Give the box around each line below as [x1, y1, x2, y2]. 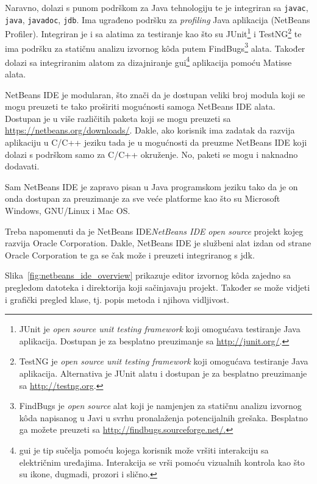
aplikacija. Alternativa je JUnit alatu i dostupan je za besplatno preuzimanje [19, 366, 307, 379]
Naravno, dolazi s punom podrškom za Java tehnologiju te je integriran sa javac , [5, 1, 308, 13]
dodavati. [5, 160, 40, 173]
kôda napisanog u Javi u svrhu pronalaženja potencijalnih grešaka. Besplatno [19, 411, 308, 424]
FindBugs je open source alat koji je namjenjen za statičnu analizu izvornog [19, 399, 302, 412]
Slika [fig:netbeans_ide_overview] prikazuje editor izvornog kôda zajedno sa [5, 269, 291, 282]
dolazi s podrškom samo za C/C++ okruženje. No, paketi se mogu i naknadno [5, 148, 298, 160]
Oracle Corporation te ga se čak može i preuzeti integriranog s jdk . [5, 248, 255, 261]
